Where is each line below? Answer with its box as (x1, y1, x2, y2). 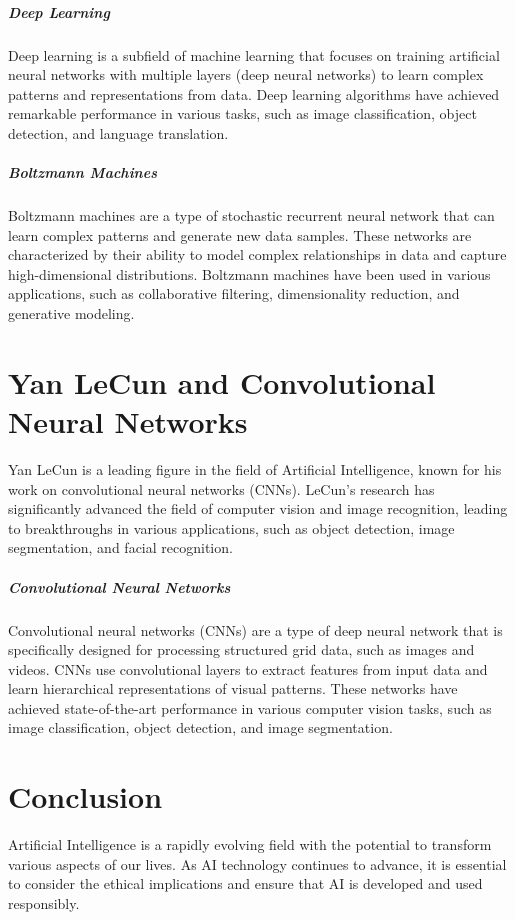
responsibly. (8, 892, 80, 913)
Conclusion (8, 776, 163, 817)
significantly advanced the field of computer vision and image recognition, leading (8, 498, 508, 519)
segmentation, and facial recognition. (8, 537, 233, 558)
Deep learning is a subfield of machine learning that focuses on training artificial (8, 44, 500, 65)
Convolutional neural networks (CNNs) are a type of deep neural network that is (8, 619, 503, 640)
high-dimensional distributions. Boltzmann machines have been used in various (8, 263, 491, 284)
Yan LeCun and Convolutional (8, 361, 436, 402)
